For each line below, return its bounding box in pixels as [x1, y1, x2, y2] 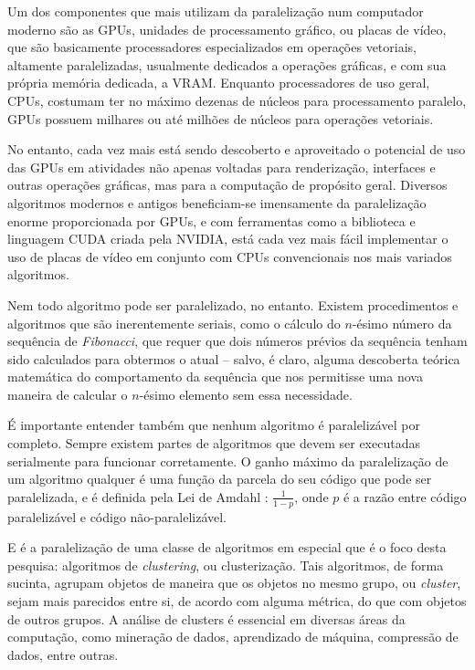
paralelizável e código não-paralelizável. [7, 507, 227, 526]
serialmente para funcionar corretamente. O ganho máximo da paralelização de [7, 451, 449, 470]
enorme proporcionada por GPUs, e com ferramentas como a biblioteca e [7, 211, 416, 230]
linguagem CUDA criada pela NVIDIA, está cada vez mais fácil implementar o [7, 229, 449, 248]
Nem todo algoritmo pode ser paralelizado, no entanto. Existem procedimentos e [7, 295, 459, 314]
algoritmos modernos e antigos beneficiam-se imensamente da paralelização [7, 193, 427, 212]
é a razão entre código [343, 487, 467, 506]
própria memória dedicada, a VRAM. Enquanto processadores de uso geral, [7, 73, 430, 92]
